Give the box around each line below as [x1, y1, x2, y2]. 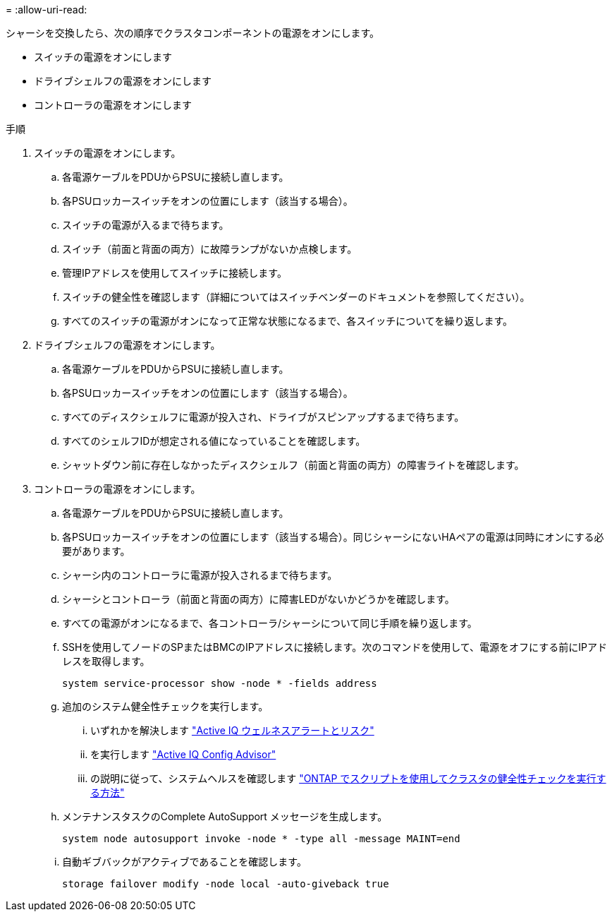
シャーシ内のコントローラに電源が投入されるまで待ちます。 [62, 569, 338, 581]
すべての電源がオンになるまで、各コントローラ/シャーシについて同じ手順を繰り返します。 [62, 617, 477, 629]
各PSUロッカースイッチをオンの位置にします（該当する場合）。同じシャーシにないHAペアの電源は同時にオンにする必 [62, 531, 604, 543]
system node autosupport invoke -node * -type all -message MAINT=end [62, 833, 460, 844]
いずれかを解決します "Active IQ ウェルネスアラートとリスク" [90, 724, 374, 736]
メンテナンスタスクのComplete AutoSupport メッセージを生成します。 [62, 810, 388, 822]
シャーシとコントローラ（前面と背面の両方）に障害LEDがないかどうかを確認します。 [62, 593, 455, 605]
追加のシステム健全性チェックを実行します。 [62, 700, 269, 712]
